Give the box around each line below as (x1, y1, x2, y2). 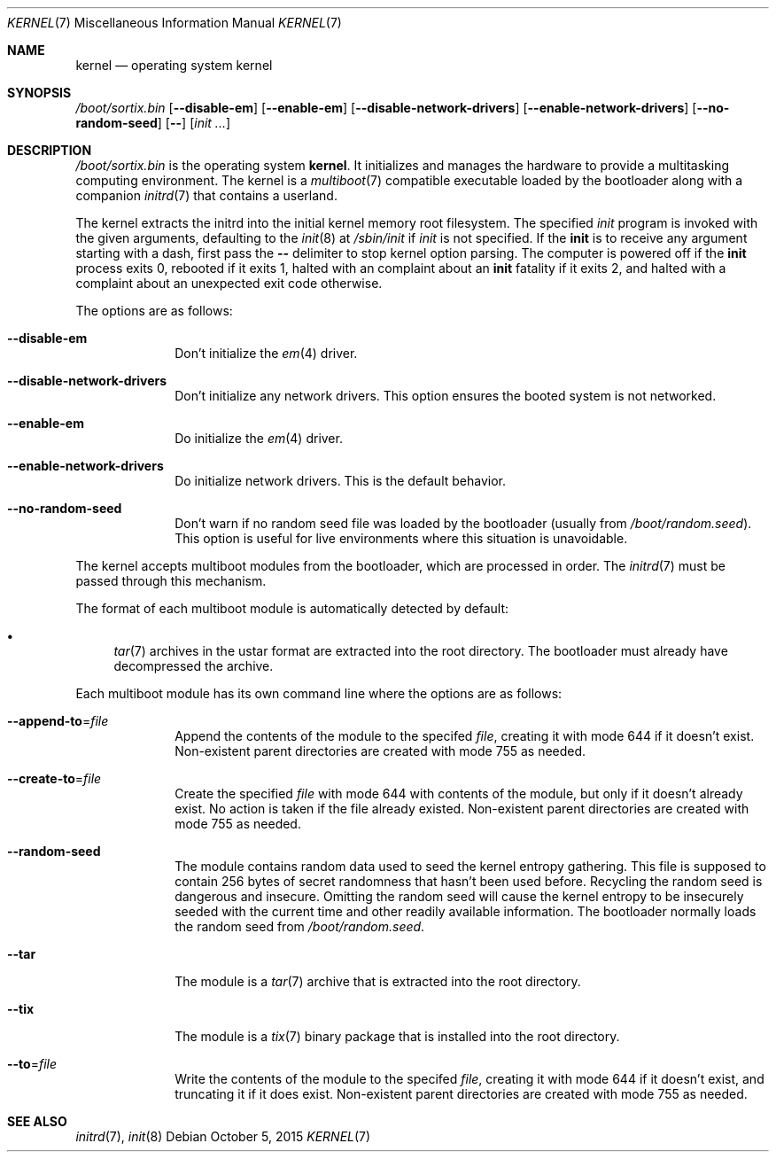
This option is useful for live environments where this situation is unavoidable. (175, 531, 628, 546)
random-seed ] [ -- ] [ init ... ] (75, 115, 231, 130)
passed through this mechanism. (75, 573, 267, 588)
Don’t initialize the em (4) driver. (175, 346, 358, 361)
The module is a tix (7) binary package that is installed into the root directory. (175, 1029, 620, 1044)
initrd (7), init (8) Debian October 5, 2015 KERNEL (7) (75, 1129, 371, 1144)
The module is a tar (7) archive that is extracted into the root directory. (175, 974, 581, 989)
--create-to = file (7, 771, 102, 786)
